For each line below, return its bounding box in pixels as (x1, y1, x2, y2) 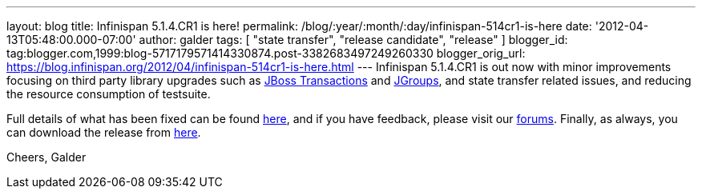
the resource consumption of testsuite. (6, 87, 211, 101)
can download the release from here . (6, 125, 201, 139)
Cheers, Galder (6, 150, 87, 164)
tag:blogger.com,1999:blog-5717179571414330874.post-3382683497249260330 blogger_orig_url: (6, 46, 526, 60)
